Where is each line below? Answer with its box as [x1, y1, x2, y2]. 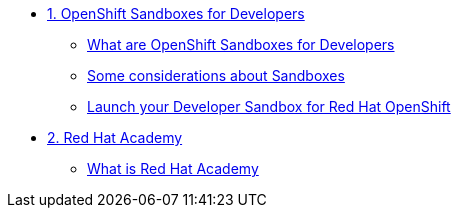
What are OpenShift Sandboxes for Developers [87, 36, 395, 53]
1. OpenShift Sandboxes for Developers [47, 5, 305, 22]
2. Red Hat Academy [47, 129, 183, 146]
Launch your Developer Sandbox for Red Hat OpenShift [87, 98, 451, 115]
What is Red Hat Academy [87, 160, 259, 177]
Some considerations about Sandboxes [87, 67, 345, 84]
